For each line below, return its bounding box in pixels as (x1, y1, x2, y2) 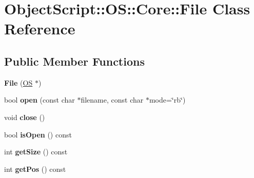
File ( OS (4, 77, 33, 88)
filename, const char (81, 94, 144, 105)
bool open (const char (4, 94, 75, 105)
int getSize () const (4, 146, 68, 157)
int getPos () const (4, 163, 66, 174)
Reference (4, 18, 75, 39)
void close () (4, 111, 45, 122)
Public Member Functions (4, 53, 145, 69)
